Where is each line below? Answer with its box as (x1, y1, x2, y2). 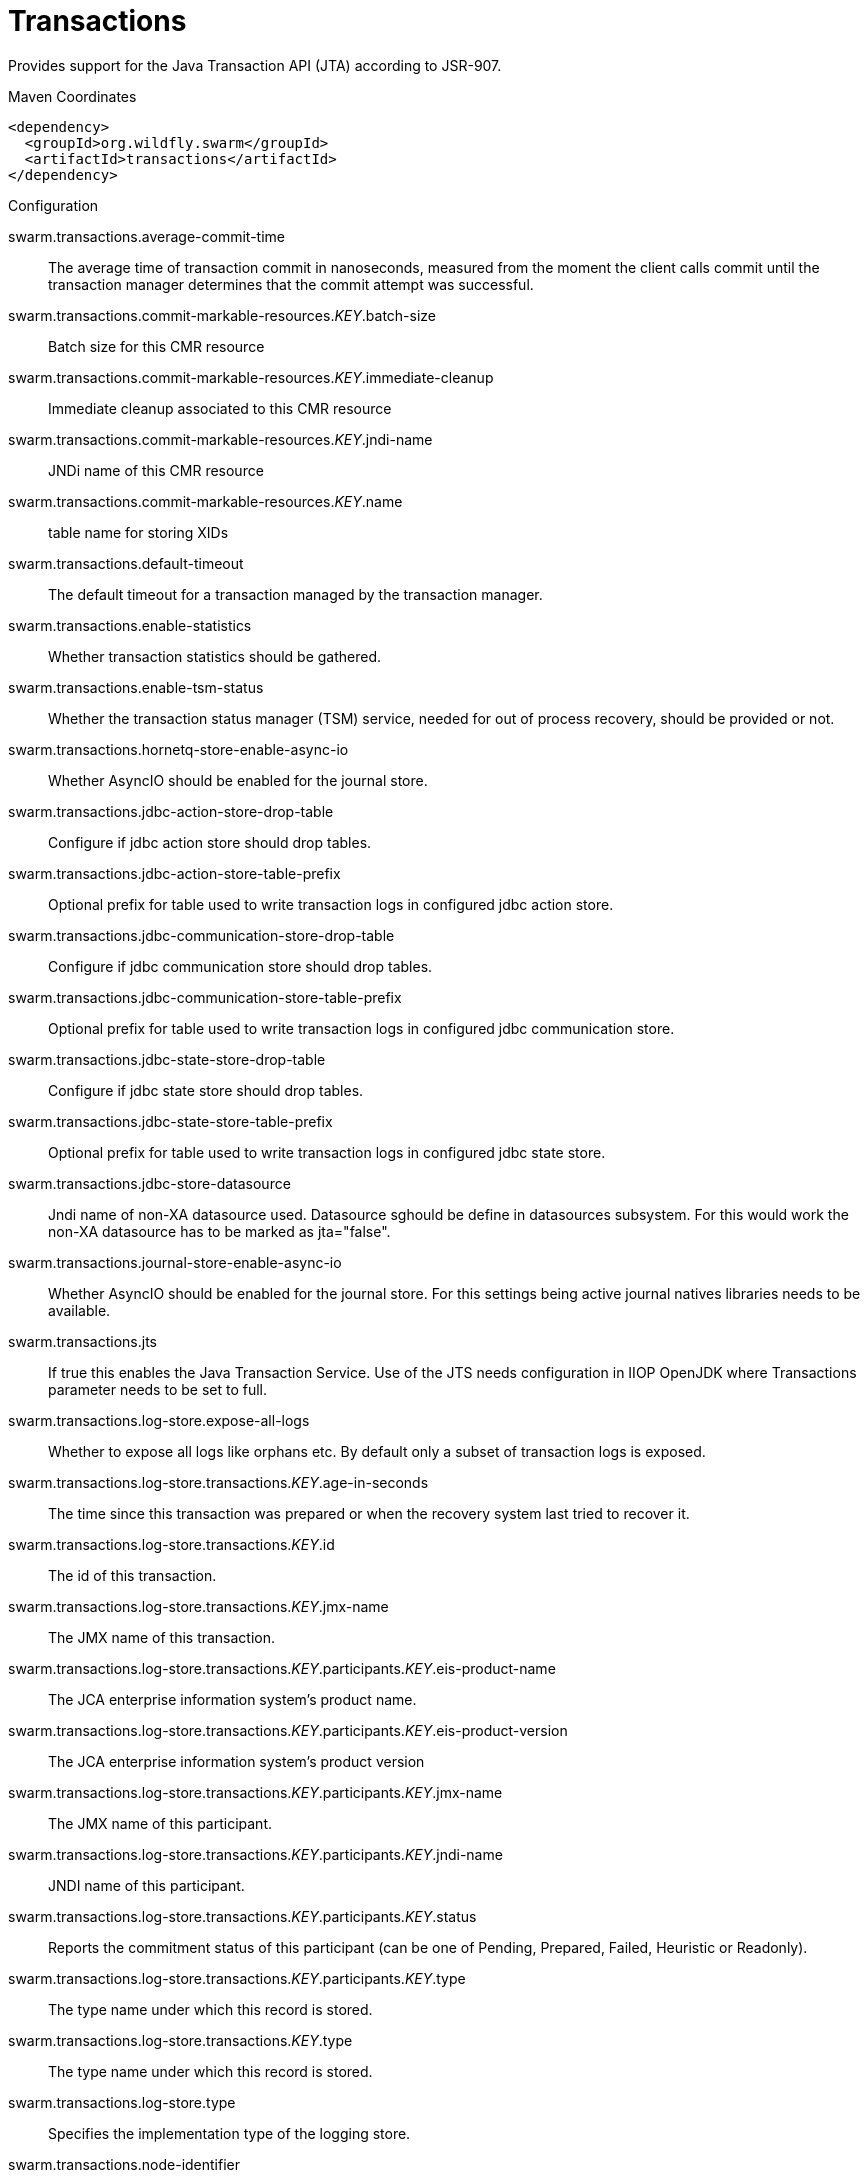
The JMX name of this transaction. (48, 1628, 276, 1646)
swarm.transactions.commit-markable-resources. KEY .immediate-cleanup (8, 368, 494, 386)
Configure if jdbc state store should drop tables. (48, 1081, 364, 1099)
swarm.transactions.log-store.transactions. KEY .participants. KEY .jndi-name (8, 1845, 503, 1863)
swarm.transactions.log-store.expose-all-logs (8, 1411, 310, 1429)
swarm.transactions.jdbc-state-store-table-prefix (8, 1112, 333, 1130)
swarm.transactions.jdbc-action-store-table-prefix (8, 864, 341, 882)
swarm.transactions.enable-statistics (8, 616, 252, 634)
